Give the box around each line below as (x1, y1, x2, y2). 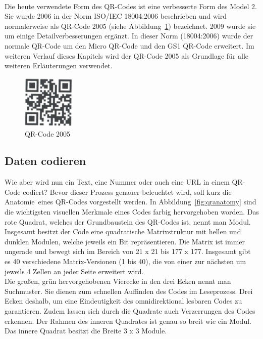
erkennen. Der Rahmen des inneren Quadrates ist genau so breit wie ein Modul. (5, 315, 251, 326)
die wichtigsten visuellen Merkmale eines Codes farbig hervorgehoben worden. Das (5, 206, 259, 217)
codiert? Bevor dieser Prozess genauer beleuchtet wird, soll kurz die (23, 186, 232, 197)
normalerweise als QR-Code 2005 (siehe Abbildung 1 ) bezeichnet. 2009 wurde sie (5, 20, 256, 31)
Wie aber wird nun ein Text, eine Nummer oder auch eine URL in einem (5, 177, 230, 187)
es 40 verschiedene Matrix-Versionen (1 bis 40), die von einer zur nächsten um (5, 256, 246, 267)
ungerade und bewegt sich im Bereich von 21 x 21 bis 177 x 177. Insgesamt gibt (5, 246, 251, 257)
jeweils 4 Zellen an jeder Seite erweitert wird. (5, 266, 144, 276)
